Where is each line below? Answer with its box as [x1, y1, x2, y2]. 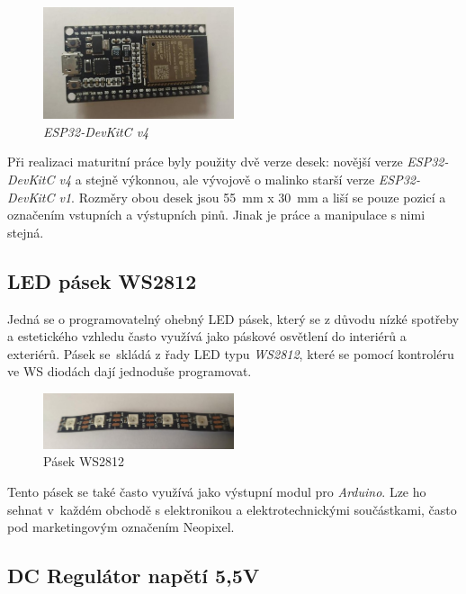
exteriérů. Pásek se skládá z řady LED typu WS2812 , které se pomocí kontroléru [7, 344, 454, 363]
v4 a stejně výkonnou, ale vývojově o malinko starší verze [58, 170, 375, 189]
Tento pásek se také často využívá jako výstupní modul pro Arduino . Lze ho [7, 482, 426, 501]
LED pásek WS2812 [7, 266, 197, 294]
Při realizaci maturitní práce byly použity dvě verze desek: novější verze [7, 152, 403, 171]
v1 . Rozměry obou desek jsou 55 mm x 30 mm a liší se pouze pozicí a [58, 187, 446, 206]
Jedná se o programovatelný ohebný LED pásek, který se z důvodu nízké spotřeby [7, 309, 460, 328]
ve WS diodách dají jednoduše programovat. [7, 362, 252, 381]
